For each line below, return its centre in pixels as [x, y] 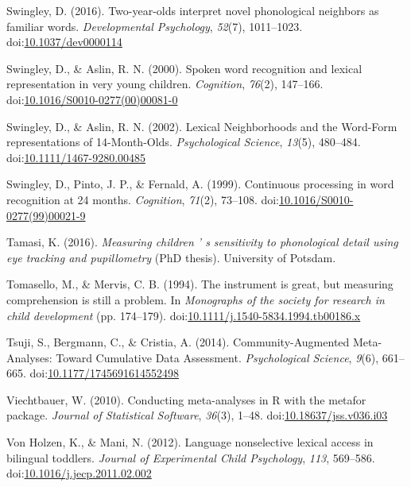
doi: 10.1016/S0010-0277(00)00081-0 [92, 99]
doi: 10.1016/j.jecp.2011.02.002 [79, 473]
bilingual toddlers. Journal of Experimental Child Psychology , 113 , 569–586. [191, 457]
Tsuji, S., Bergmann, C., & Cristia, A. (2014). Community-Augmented [178, 342]
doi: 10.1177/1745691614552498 [105, 373]
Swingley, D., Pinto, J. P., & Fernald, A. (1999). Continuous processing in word [200, 184]
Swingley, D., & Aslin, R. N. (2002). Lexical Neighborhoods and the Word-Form [202, 126]
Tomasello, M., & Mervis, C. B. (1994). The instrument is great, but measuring [200, 284]
